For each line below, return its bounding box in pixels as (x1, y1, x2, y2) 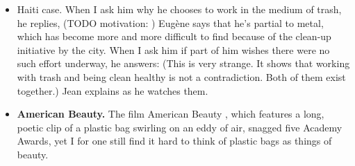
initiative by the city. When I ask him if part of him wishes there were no (17, 42, 330, 57)
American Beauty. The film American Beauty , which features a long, (17, 107, 324, 121)
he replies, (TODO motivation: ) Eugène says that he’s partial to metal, (17, 15, 324, 30)
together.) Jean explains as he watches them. (17, 83, 208, 98)
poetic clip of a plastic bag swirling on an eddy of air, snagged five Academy (17, 120, 342, 134)
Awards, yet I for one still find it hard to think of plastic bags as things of (17, 133, 332, 148)
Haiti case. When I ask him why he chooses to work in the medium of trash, (17, 2, 342, 16)
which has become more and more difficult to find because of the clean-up (17, 29, 331, 44)
